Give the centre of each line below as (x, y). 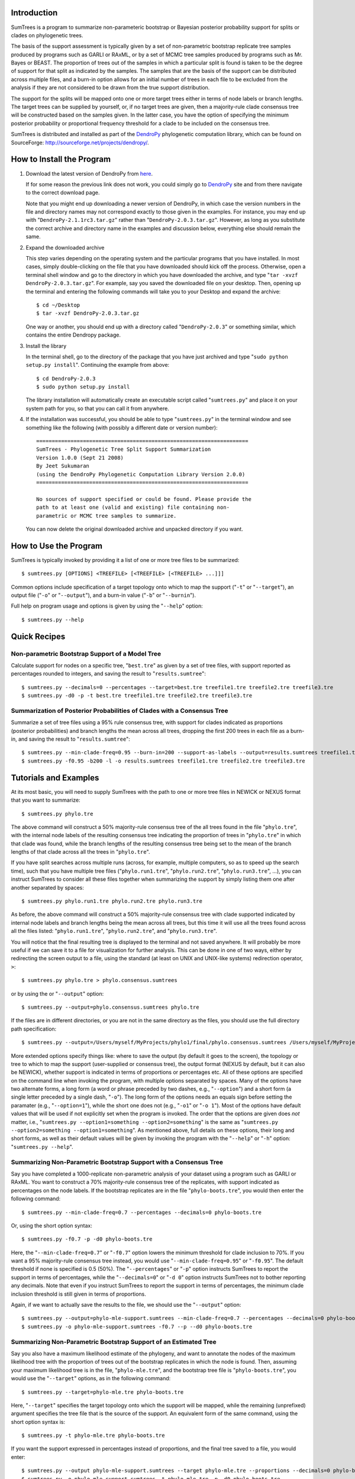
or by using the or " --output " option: (57, 993)
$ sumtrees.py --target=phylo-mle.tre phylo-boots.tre (103, 1392)
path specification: (34, 1029)
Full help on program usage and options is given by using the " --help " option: (107, 606)
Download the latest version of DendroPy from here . (89, 173)
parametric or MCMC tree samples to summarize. (106, 516)
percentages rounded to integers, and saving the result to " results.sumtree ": (109, 674)
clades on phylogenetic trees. (47, 35)
